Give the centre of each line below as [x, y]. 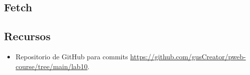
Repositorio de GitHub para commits [72, 56]
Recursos [27, 36]
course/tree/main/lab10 [52, 66]
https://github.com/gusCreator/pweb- [188, 56]
